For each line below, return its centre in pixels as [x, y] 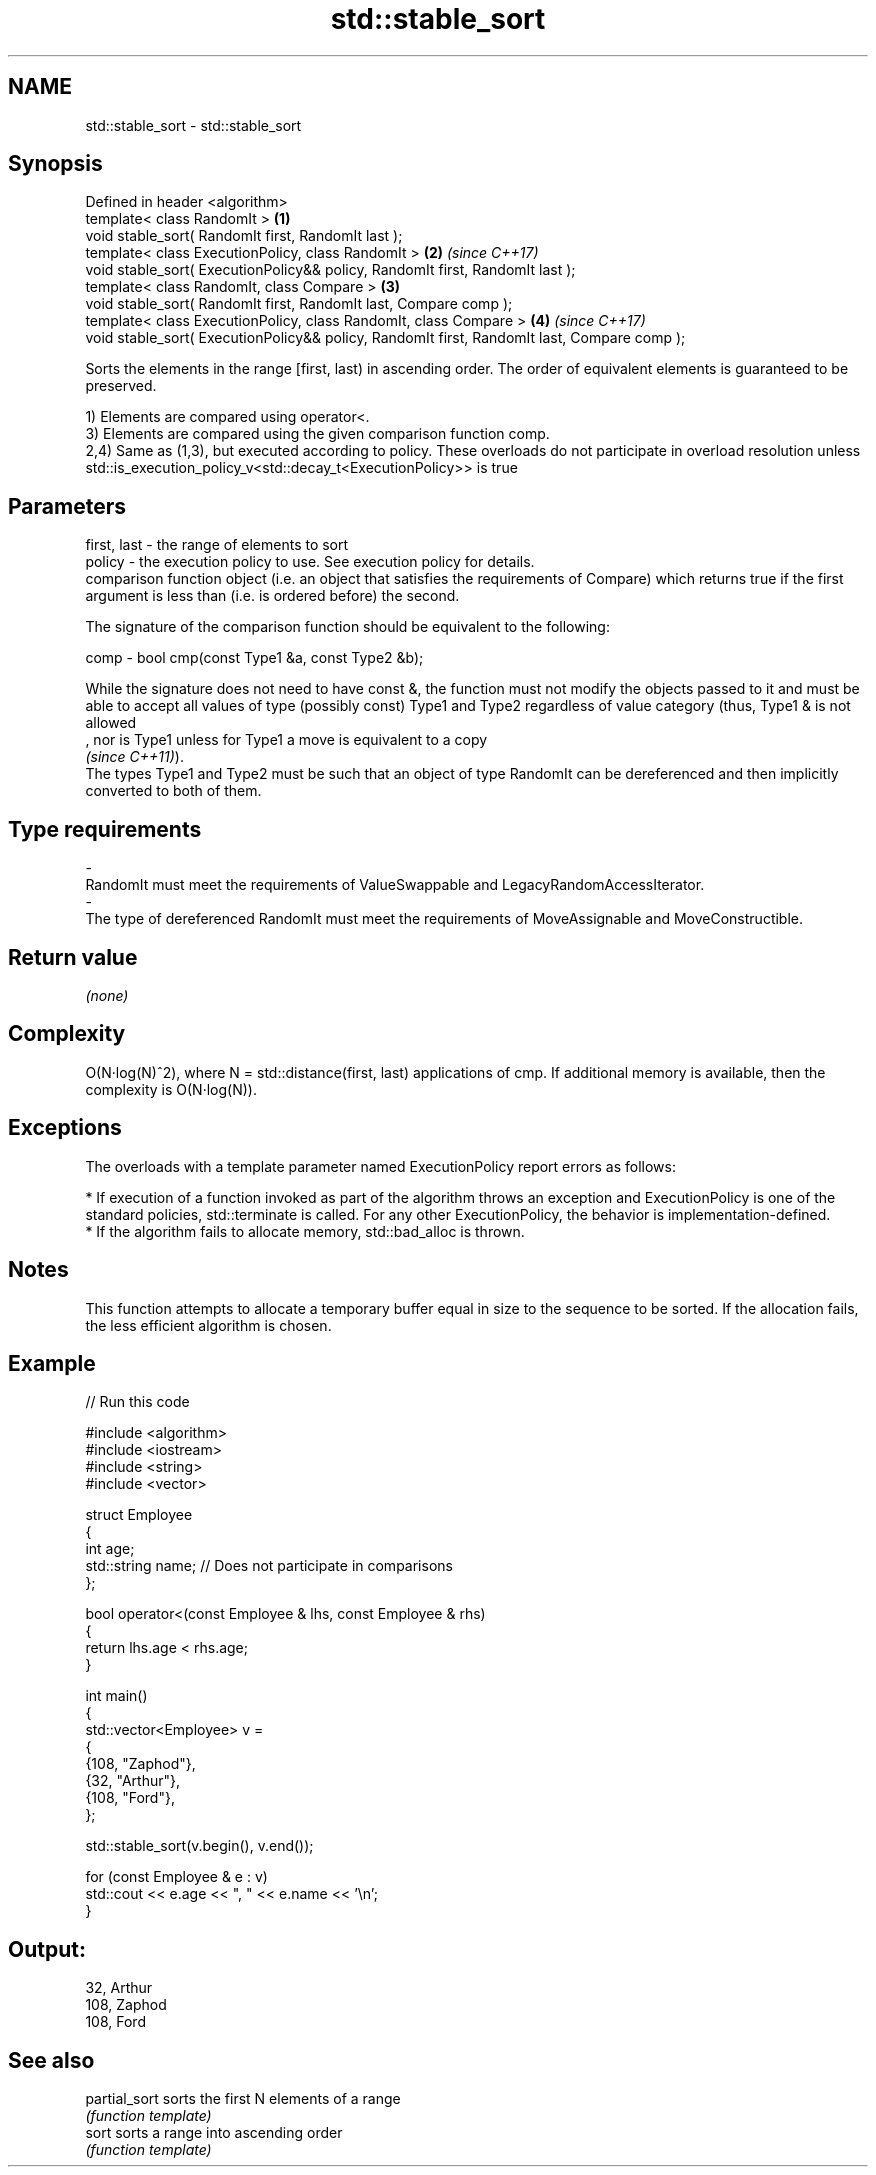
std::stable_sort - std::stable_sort [193, 125]
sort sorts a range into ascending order [214, 2133]
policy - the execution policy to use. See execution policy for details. [310, 562]
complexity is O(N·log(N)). [171, 1089]
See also [51, 2060]
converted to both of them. [173, 791]
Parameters [67, 506]
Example [52, 1363]
